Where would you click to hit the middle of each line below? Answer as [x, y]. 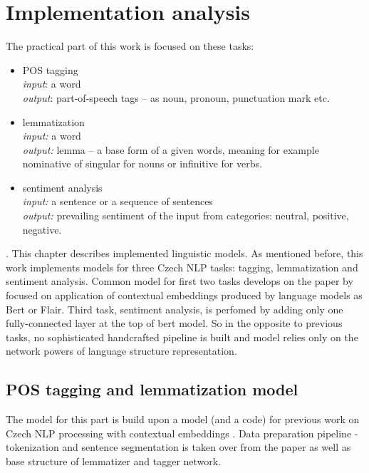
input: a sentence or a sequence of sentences [118, 201]
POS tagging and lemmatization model [152, 389]
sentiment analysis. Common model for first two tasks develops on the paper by [180, 281]
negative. [42, 229]
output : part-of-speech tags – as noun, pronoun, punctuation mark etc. [176, 97]
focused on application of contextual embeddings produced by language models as [184, 295]
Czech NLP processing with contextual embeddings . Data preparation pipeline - [182, 433]
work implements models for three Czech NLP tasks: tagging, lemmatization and [182, 267]
